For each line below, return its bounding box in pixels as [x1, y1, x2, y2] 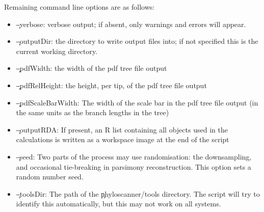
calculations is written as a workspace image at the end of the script [16, 134, 229, 145]
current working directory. [16, 45, 98, 56]
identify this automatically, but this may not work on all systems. [16, 198, 221, 209]
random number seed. [16, 171, 84, 182]
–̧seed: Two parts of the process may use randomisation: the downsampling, [16, 151, 252, 162]
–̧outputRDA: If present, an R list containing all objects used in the [16, 124, 228, 135]
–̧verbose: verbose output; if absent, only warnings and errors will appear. [16, 18, 246, 29]
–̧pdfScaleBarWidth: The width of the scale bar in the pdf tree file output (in [16, 97, 258, 108]
